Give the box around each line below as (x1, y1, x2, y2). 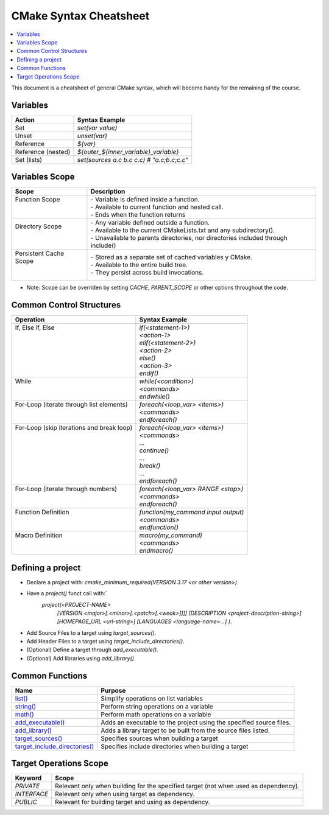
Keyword (15, 774, 42, 782)
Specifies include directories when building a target (101, 742, 249, 750)
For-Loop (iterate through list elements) (15, 401, 128, 409)
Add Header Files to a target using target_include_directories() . (26, 638, 185, 645)
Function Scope (15, 195, 60, 204)
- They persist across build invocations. (90, 268, 204, 277)
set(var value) (77, 124, 118, 132)
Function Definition (15, 508, 69, 517)
